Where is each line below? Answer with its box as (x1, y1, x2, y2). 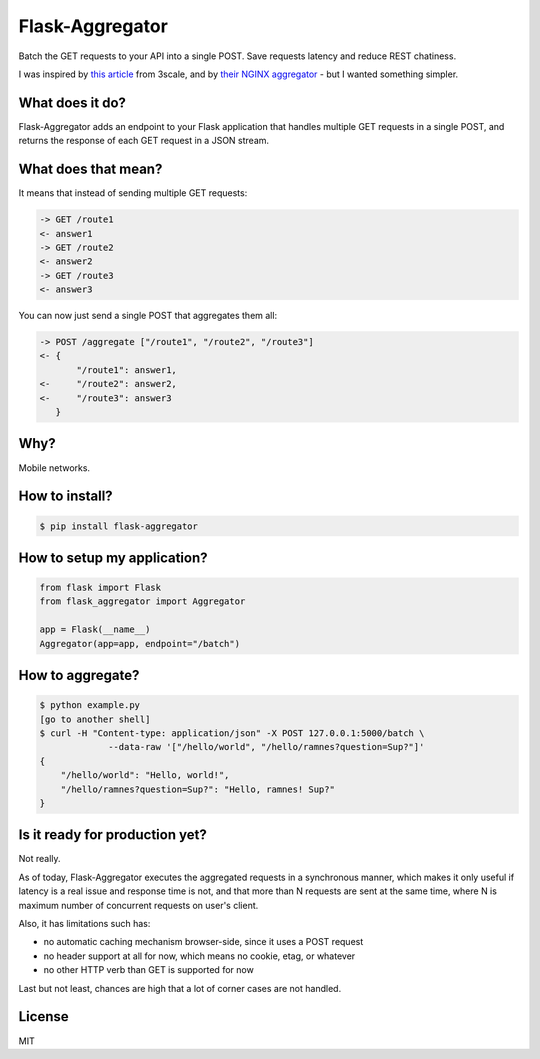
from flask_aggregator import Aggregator (39, 596, 246, 607)
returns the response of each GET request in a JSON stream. (18, 135, 270, 147)
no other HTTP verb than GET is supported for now (43, 964, 254, 976)
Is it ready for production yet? (18, 826, 207, 844)
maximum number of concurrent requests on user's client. (18, 899, 259, 911)
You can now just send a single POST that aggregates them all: (18, 310, 278, 322)
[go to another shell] (39, 713, 151, 725)
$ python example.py (39, 700, 140, 711)
